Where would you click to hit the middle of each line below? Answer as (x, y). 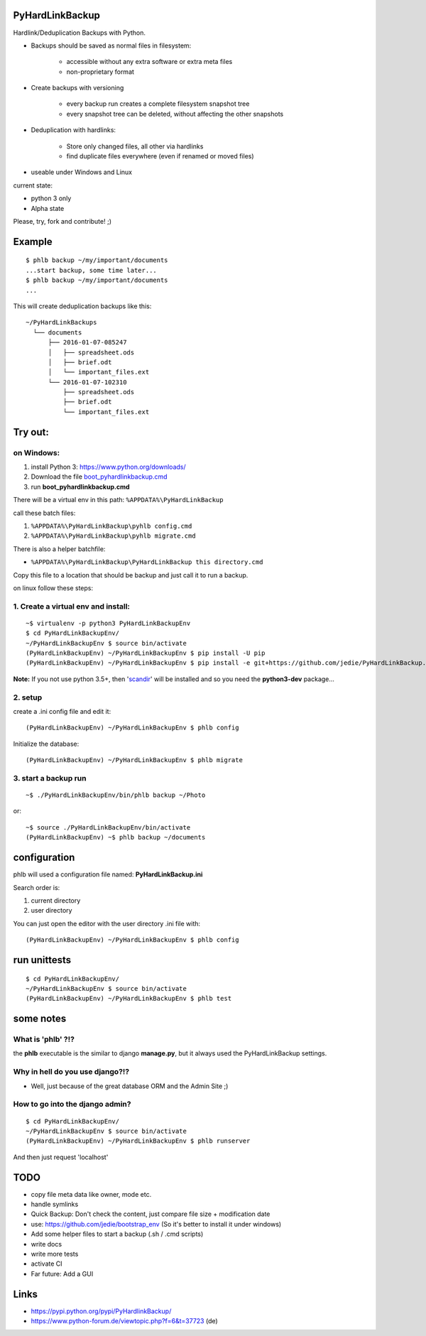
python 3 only (51, 198)
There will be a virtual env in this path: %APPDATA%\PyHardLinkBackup (118, 500)
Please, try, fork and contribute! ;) (62, 221)
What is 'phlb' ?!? (44, 1039)
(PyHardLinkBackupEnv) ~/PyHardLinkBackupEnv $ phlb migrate (134, 760)
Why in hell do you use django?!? (71, 1072)
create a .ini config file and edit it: (62, 711)
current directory (56, 900)
